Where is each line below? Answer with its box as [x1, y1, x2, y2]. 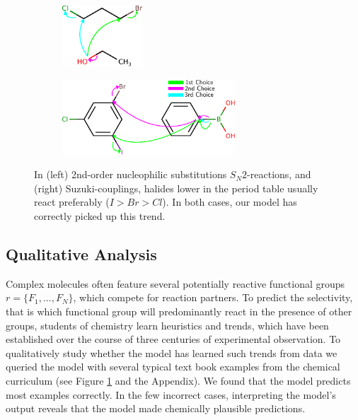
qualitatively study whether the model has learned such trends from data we [6, 345, 337, 360]
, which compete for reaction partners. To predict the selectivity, [73, 290, 353, 305]
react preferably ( [34, 194, 110, 209]
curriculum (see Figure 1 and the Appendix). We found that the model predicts [6, 373, 351, 387]
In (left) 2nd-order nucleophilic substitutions [34, 167, 227, 182]
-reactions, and [247, 167, 311, 182]
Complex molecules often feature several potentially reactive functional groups [6, 276, 345, 291]
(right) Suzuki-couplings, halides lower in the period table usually [34, 180, 318, 195]
